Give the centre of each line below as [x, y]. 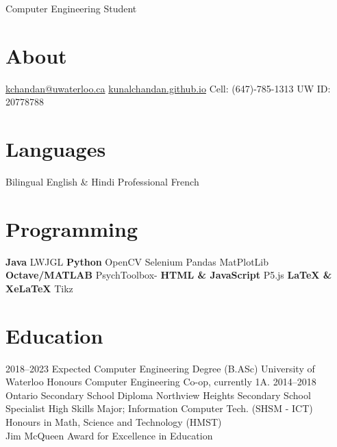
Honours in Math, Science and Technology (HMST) [114, 422]
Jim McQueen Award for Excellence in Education [109, 435]
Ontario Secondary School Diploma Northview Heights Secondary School [158, 395]
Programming [72, 228]
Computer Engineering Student [71, 8]
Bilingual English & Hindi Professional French [102, 182]
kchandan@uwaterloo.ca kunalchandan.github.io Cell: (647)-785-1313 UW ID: [168, 88]
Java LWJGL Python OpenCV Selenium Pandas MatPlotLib [137, 261]
